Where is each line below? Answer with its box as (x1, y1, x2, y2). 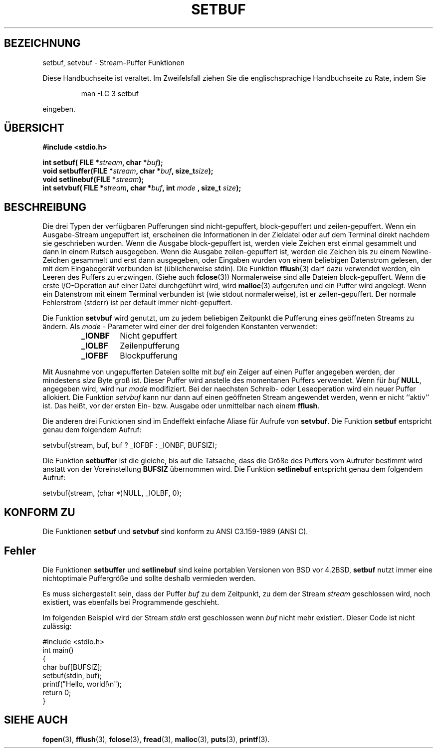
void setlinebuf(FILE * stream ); (42, 175, 144, 184)
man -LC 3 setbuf (81, 89, 139, 98)
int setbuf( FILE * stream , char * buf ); (42, 158, 163, 167)
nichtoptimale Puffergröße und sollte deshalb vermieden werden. (42, 573, 256, 582)
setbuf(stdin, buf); (42, 671, 102, 680)
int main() (42, 645, 74, 654)
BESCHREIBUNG (4, 200, 87, 213)
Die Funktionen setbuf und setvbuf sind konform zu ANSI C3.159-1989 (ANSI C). (42, 527, 308, 536)
